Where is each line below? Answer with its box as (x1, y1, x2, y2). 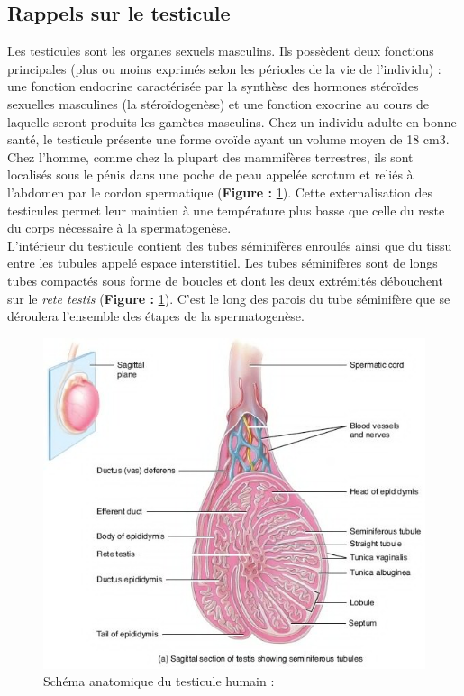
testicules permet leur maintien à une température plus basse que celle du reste (7, 200, 445, 219)
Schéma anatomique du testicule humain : (43, 672, 275, 691)
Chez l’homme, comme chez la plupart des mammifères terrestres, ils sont (7, 147, 414, 166)
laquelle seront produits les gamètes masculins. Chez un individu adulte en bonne (7, 112, 457, 131)
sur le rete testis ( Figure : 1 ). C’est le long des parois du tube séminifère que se (7, 288, 450, 307)
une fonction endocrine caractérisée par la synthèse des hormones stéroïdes (7, 77, 419, 96)
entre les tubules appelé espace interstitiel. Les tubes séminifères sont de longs (7, 253, 438, 272)
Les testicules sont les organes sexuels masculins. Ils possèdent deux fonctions (7, 41, 434, 60)
